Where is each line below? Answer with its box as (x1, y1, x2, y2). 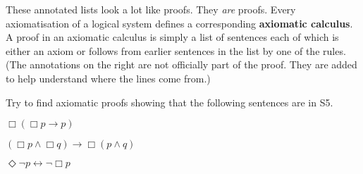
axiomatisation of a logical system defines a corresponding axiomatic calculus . (6, 15, 353, 30)
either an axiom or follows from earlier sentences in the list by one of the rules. (6, 43, 346, 58)
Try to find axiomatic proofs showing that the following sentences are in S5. (6, 94, 333, 109)
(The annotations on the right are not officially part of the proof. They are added (6, 57, 357, 72)
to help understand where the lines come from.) (6, 70, 211, 85)
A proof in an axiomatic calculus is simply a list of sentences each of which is (6, 30, 339, 44)
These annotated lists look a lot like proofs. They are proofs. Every (6, 2, 296, 16)
